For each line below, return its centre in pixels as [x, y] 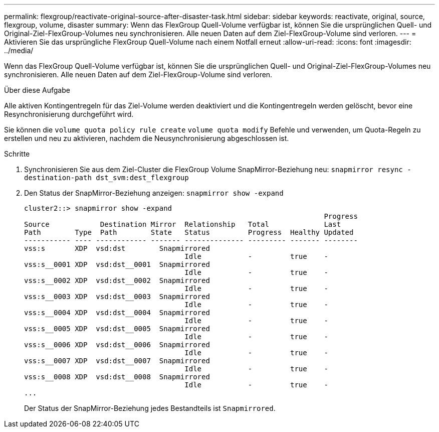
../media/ [19, 50]
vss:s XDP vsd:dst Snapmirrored [117, 248]
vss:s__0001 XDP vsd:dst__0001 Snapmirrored [117, 264]
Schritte [17, 154]
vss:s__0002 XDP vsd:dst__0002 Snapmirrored [117, 280]
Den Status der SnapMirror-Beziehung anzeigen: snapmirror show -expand [154, 193]
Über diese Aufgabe [37, 90]
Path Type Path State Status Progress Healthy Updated [189, 232]
